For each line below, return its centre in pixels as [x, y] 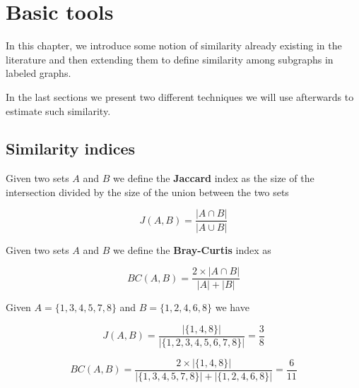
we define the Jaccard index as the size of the [214, 178]
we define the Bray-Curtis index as [192, 249]
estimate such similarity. [58, 110]
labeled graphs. [39, 73]
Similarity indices [71, 148]
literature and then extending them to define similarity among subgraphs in [170, 59]
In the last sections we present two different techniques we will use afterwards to [180, 96]
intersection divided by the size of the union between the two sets [147, 192]
